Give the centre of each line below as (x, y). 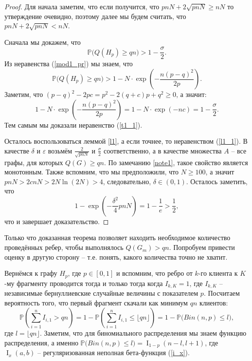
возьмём (60, 150)
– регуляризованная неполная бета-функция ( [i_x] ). (113, 352)
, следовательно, (127, 181)
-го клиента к (218, 273)
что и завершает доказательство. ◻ (57, 221)
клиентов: (214, 302)
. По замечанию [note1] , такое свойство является (176, 162)
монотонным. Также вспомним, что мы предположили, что (92, 172)
